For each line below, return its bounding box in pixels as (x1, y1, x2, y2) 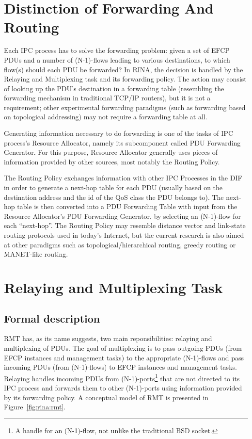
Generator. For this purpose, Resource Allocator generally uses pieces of (4, 147, 218, 157)
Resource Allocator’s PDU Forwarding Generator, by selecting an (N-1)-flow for (4, 211, 241, 221)
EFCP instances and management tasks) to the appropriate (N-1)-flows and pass (4, 352, 244, 362)
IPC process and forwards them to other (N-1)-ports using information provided (4, 382, 242, 392)
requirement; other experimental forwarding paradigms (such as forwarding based (4, 102, 246, 112)
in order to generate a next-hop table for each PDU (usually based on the (4, 182, 223, 193)
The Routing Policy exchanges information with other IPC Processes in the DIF (4, 173, 242, 183)
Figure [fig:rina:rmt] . (4, 402, 66, 412)
